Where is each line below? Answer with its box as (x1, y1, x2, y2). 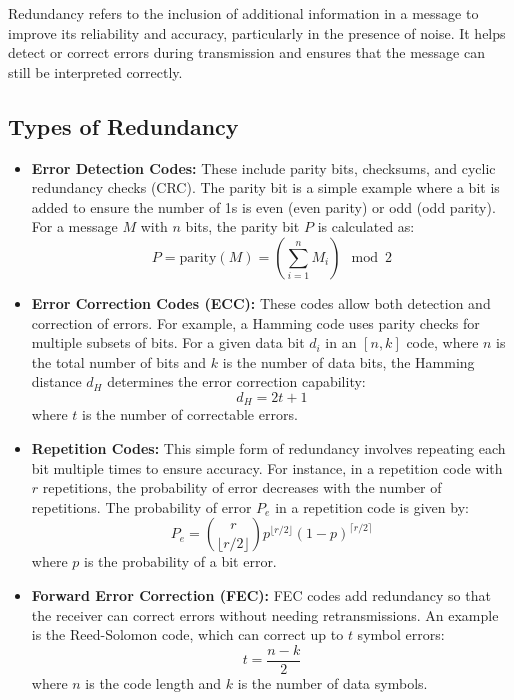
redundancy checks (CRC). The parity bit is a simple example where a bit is (31, 177, 500, 198)
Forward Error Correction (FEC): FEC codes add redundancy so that (31, 584, 491, 605)
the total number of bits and (31, 351, 207, 372)
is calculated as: (317, 216, 415, 237)
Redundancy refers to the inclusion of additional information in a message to (8, 3, 479, 23)
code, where (406, 332, 479, 353)
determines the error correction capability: (107, 371, 366, 392)
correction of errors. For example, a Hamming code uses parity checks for (31, 312, 480, 333)
